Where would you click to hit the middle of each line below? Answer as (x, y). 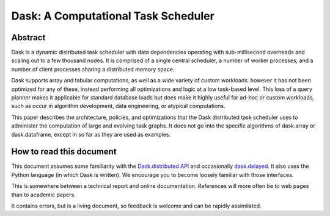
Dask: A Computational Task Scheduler (113, 16)
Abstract (28, 38)
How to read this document (64, 152)
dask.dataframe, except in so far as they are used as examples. (91, 134)
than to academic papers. (43, 195)
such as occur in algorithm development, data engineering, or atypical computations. (118, 106)
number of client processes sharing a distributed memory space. (93, 69)
